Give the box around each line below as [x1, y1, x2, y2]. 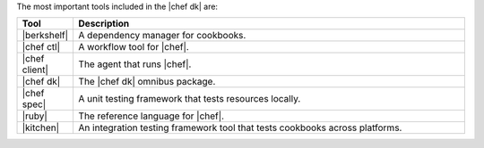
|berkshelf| [22, 29, 69, 42]
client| [22, 63, 48, 76]
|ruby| [22, 110, 48, 122]
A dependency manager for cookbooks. [78, 29, 246, 42]
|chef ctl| [22, 41, 60, 53]
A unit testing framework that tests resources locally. [78, 93, 301, 105]
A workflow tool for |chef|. [78, 41, 190, 53]
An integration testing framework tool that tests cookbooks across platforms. [78, 121, 402, 134]
